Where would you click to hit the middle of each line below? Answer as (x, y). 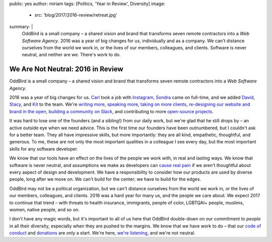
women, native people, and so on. (45, 209)
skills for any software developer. (44, 149)
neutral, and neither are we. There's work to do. (71, 55)
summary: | (21, 26)
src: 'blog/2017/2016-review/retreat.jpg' (76, 15)
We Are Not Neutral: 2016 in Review (66, 69)
